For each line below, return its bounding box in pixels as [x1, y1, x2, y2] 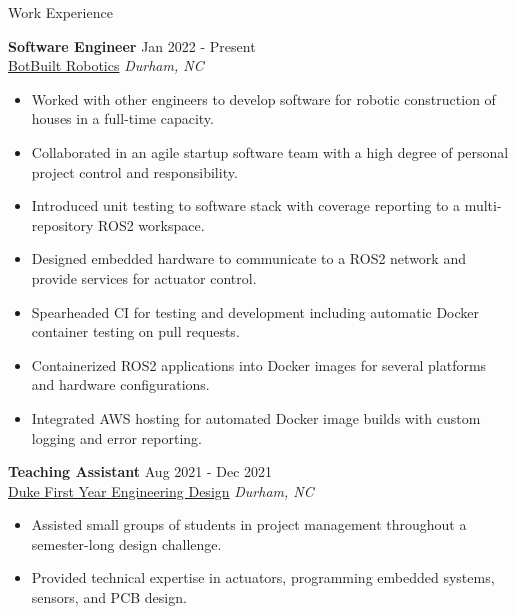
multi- [464, 195, 502, 216]
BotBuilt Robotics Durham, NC [8, 55, 204, 76]
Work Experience [8, 2, 113, 22]
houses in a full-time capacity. [31, 108, 214, 129]
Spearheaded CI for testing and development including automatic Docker [31, 301, 480, 322]
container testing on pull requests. [31, 321, 240, 342]
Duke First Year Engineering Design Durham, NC [8, 480, 314, 501]
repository [31, 214, 94, 235]
